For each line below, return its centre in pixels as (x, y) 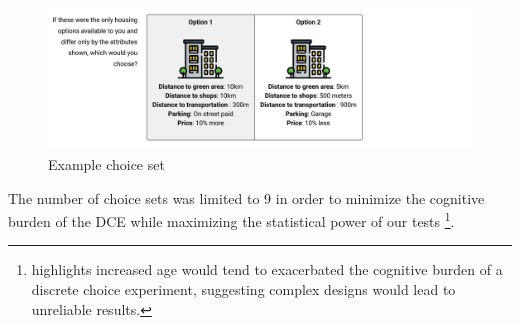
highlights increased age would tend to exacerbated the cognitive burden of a (267, 269)
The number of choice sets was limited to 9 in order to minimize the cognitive (246, 197)
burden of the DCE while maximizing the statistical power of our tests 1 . (231, 219)
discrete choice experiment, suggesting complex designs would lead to (243, 289)
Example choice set (106, 164)
